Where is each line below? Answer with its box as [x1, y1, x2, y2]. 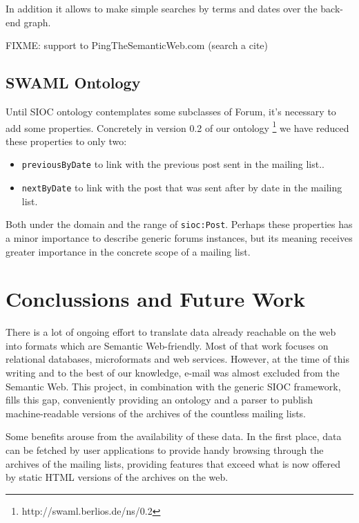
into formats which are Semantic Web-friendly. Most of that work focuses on [6, 338, 329, 352]
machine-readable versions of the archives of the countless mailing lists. [6, 406, 307, 420]
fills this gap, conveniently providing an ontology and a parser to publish [6, 392, 313, 407]
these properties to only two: [6, 133, 127, 148]
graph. [23, 15, 51, 29]
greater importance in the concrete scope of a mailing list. [6, 244, 251, 258]
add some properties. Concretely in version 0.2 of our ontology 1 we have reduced [6, 118, 349, 135]
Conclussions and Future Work [6, 285, 305, 313]
